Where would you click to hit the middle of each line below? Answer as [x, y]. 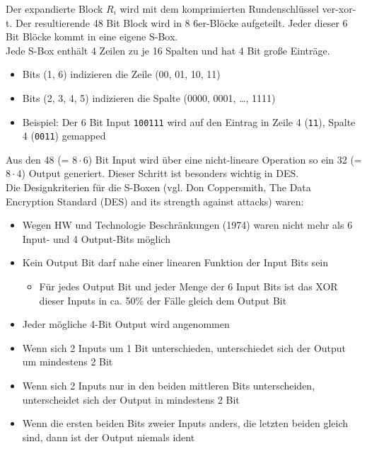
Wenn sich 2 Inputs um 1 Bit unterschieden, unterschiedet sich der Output [184, 347]
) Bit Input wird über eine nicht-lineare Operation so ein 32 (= [225, 159]
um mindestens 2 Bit [68, 362]
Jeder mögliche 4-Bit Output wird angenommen [126, 324]
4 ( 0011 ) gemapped [64, 136]
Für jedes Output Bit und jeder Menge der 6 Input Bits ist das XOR [188, 286]
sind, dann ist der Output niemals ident [109, 437]
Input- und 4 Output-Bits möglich [96, 238]
